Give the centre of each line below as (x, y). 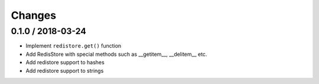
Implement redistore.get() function (74, 46)
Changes (33, 15)
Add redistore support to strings (65, 70)
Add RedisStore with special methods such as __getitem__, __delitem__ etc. (116, 54)
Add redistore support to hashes (65, 62)
